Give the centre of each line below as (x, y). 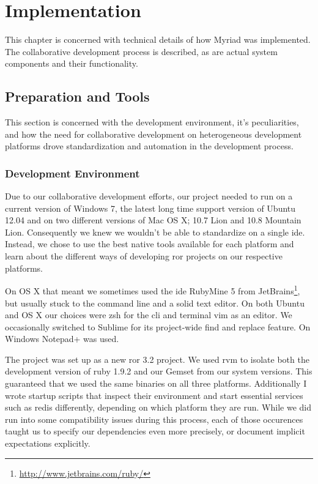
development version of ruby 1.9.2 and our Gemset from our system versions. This (159, 371)
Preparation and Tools (77, 96)
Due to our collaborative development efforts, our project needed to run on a (149, 196)
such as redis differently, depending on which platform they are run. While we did (158, 407)
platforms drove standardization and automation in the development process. (149, 146)
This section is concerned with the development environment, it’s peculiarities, (152, 122)
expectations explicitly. (48, 443)
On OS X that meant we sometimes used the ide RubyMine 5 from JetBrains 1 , (153, 290)
